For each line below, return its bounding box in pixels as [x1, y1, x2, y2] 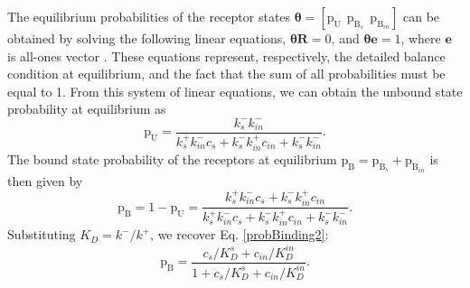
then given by [7, 171, 83, 190]
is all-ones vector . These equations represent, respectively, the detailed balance [7, 46, 446, 65]
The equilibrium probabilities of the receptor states [7, 7, 291, 25]
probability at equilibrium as [7, 99, 166, 118]
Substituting [7, 225, 76, 244]
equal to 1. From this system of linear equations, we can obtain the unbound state [7, 81, 463, 100]
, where [400, 29, 441, 47]
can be [403, 7, 440, 25]
